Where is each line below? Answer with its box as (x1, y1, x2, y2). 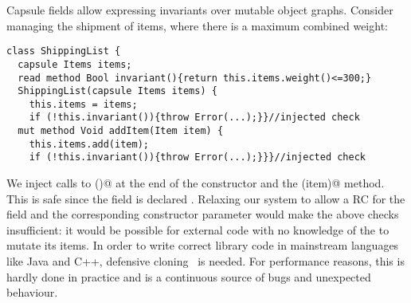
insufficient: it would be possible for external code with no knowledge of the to (6, 221, 389, 238)
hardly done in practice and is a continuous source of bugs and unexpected (6, 268, 371, 285)
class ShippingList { (6, 45, 121, 57)
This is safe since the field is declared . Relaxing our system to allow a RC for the (6, 190, 405, 207)
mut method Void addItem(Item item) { (18, 125, 224, 137)
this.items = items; (29, 98, 138, 110)
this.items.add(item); (29, 138, 149, 150)
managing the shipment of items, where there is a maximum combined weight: (6, 17, 388, 33)
